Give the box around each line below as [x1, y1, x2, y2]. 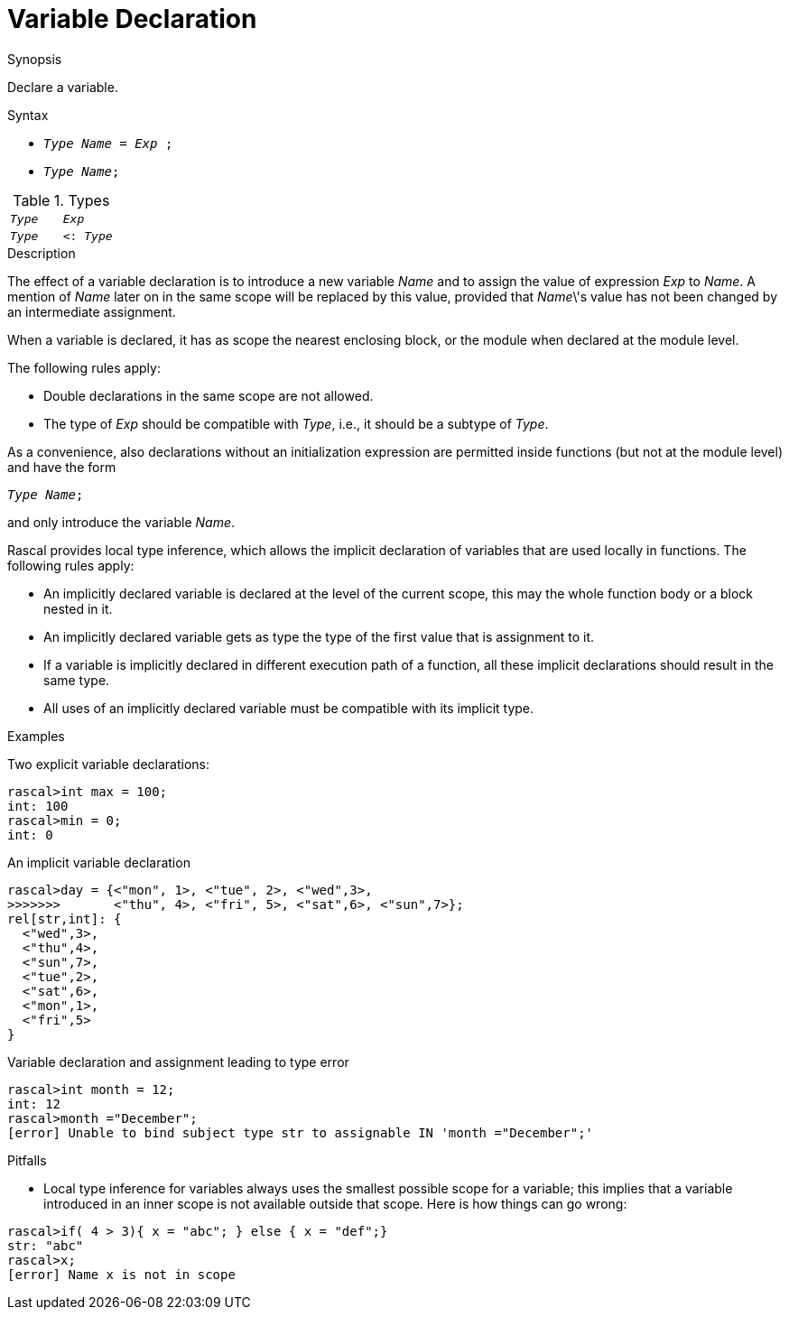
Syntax [7, 107, 49, 123]
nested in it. [43, 600, 113, 617]
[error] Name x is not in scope [7, 1266, 236, 1282]
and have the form [7, 459, 116, 475]
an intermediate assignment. [7, 303, 176, 320]
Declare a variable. [7, 79, 118, 95]
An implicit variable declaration [7, 854, 190, 870]
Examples [7, 728, 65, 744]
